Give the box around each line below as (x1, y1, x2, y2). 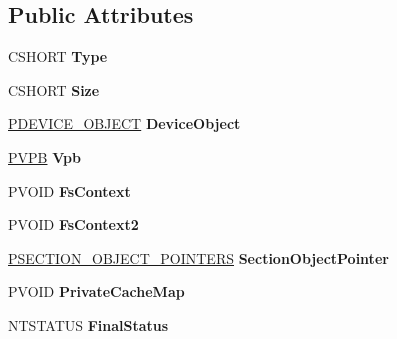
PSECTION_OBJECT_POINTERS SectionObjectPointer (8, 247, 389, 268)
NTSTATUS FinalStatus (8, 314, 169, 335)
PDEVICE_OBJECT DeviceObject (8, 113, 241, 134)
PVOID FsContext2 (8, 214, 139, 235)
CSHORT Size (8, 79, 100, 100)
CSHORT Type (8, 46, 108, 67)
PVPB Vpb (8, 146, 81, 167)
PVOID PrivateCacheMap (8, 281, 185, 302)
